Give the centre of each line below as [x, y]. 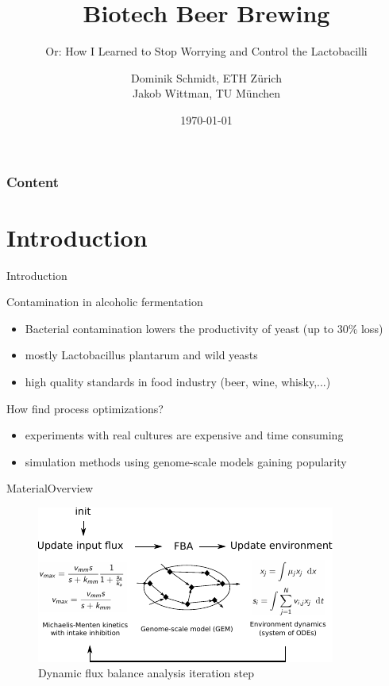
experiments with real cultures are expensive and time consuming [184, 435]
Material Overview [50, 488]
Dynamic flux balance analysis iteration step [146, 673]
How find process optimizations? [85, 408]
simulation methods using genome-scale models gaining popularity [186, 461]
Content [33, 181]
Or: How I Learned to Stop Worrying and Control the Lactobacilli [206, 51]
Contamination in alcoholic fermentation [105, 302]
